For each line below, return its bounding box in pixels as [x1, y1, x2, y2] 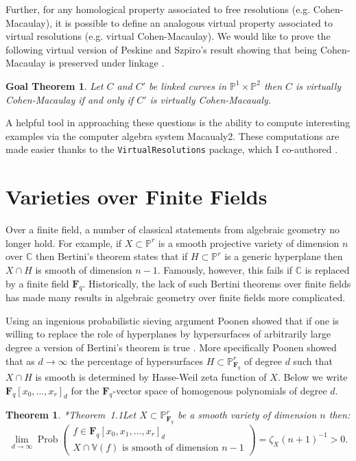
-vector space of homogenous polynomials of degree [112, 383, 327, 397]
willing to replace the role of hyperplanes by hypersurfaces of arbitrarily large [5, 327, 331, 341]
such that [293, 353, 333, 368]
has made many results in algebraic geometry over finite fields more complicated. [5, 290, 346, 305]
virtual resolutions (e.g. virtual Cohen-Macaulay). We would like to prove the [5, 29, 331, 43]
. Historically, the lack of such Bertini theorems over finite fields [82, 276, 351, 290]
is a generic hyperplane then [224, 249, 343, 263]
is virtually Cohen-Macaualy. [150, 92, 272, 106]
